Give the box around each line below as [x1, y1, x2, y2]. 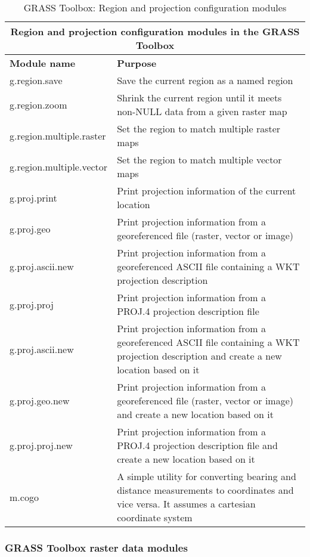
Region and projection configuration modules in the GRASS [10, 24, 300, 38]
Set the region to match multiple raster [117, 122, 281, 135]
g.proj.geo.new [10, 394, 70, 407]
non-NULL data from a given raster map [117, 104, 287, 118]
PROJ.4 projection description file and [117, 438, 278, 452]
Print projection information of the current [117, 184, 296, 197]
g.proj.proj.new [10, 438, 73, 452]
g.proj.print [10, 190, 57, 205]
